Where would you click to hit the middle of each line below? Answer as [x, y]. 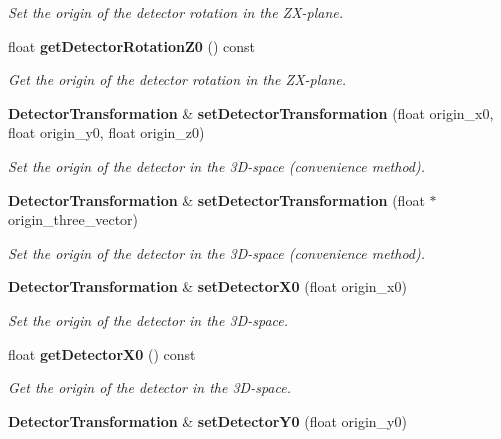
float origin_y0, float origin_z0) [106, 132]
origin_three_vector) [73, 219]
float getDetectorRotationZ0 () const [132, 45]
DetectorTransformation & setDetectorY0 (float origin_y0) [207, 420]
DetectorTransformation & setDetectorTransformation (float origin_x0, [251, 112]
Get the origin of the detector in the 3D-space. [149, 387]
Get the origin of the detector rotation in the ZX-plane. [177, 79]
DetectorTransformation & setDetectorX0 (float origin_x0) [207, 286]
